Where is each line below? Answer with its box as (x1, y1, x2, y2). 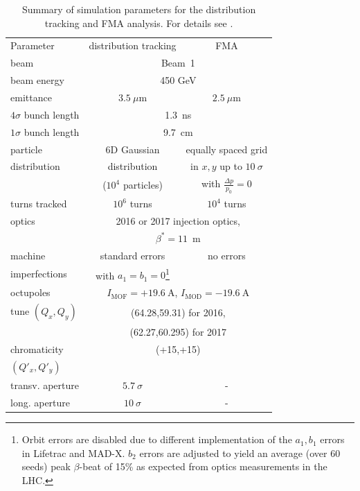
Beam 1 (161, 55, 195, 70)
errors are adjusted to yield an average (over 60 (139, 445, 341, 460)
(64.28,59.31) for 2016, (131, 304, 226, 319)
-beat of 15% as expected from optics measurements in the (79, 459, 327, 474)
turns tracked (10, 196, 67, 211)
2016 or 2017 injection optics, (116, 214, 240, 228)
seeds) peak (21, 459, 71, 474)
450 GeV (160, 73, 197, 87)
